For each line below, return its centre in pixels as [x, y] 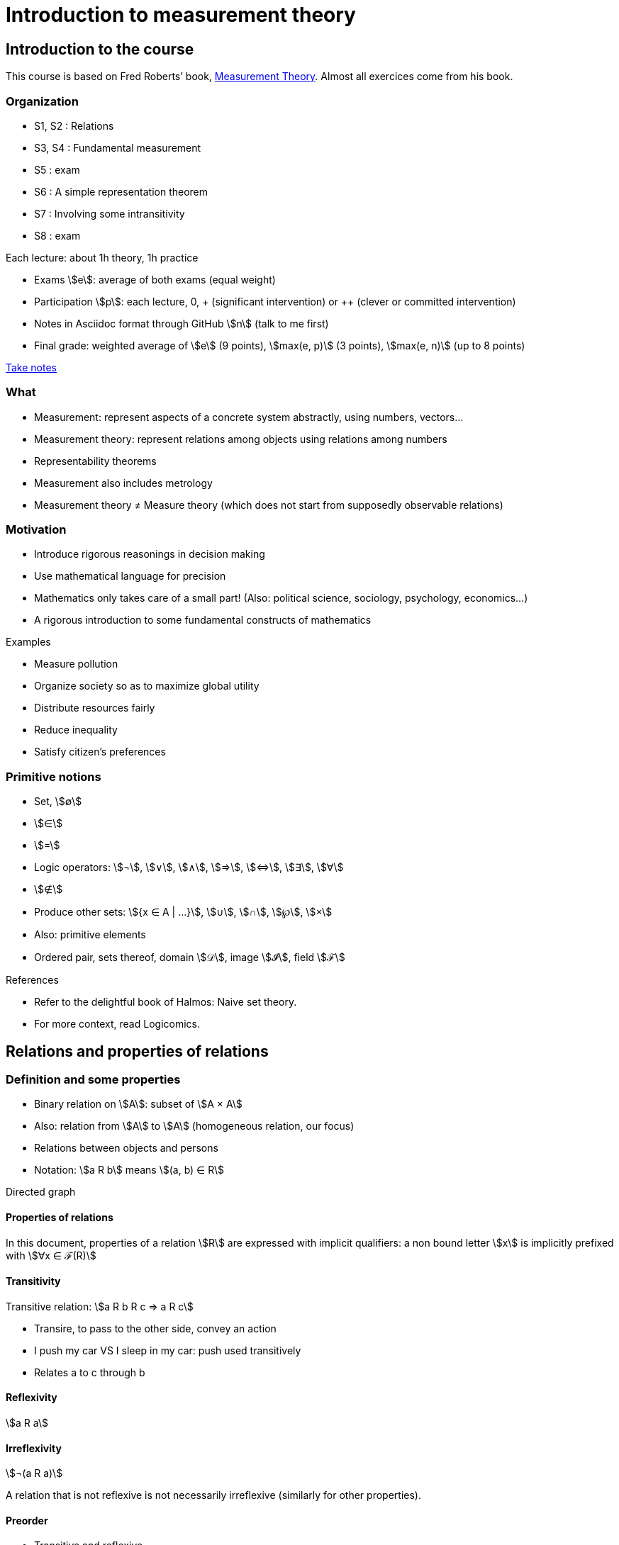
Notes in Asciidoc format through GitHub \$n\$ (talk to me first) [182, 323]
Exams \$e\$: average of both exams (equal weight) [155, 279]
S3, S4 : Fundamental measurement [118, 147]
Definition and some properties [93, 1080]
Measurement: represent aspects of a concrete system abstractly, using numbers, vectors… [249, 417]
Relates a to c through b [90, 1372]
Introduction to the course [100, 49]
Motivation [36, 530]
